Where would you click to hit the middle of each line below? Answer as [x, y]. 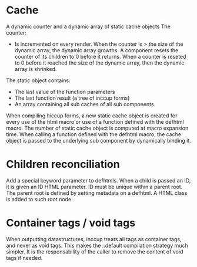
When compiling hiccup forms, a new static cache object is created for [92, 116]
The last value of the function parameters [65, 92]
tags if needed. [24, 258]
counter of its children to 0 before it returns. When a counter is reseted [100, 56]
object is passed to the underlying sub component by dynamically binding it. [98, 140]
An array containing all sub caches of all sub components [84, 104]
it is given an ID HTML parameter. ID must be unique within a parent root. [94, 187]
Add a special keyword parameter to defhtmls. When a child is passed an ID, [98, 180]
